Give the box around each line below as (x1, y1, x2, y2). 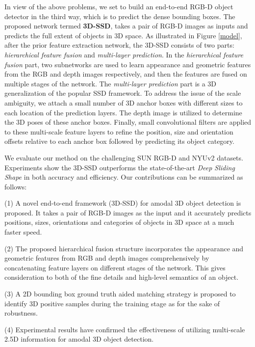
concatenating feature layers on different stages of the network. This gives (4, 262, 226, 272)
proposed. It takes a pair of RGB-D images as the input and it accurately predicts (4, 207, 252, 217)
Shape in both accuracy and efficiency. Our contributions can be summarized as (4, 172, 243, 182)
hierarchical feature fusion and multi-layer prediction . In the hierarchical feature (4, 49, 243, 59)
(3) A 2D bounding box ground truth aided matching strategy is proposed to (4, 289, 236, 299)
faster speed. (4, 227, 42, 237)
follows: (4, 181, 27, 191)
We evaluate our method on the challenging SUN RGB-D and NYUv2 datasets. (4, 152, 243, 162)
